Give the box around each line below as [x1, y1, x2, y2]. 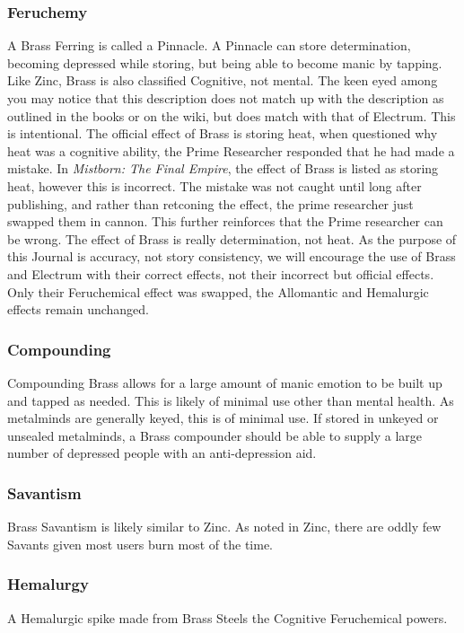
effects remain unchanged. [7, 300, 149, 319]
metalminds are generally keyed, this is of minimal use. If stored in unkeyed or [7, 409, 439, 427]
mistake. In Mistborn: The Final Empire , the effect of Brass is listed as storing [7, 159, 439, 178]
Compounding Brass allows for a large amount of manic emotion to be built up [7, 373, 442, 391]
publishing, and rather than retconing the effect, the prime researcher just [7, 194, 414, 213]
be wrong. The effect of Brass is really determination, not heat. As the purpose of [7, 229, 457, 248]
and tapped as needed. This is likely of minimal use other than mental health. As [7, 391, 454, 409]
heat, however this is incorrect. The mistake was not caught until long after [7, 176, 422, 195]
